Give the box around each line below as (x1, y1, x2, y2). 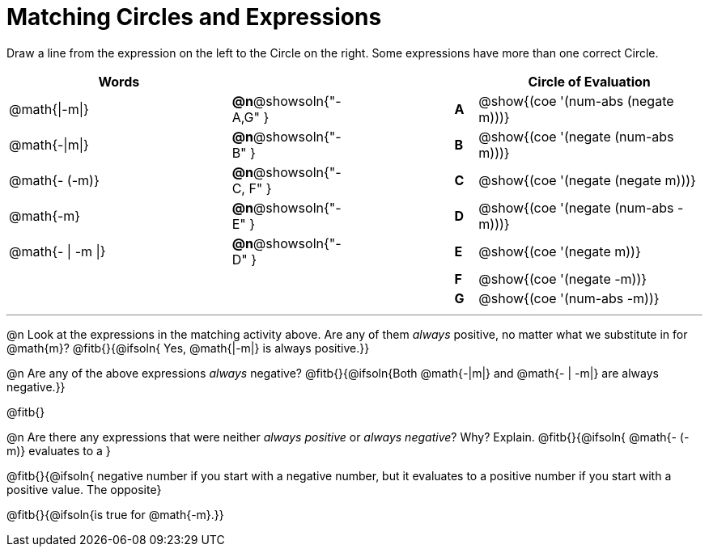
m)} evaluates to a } (6, 443, 111, 458)
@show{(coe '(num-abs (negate (478, 92, 674, 109)
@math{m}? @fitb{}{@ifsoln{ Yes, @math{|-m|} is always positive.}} (6, 340, 370, 355)
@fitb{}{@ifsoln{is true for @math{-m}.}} (6, 507, 224, 521)
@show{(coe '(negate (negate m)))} (478, 171, 696, 188)
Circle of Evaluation (528, 73, 651, 90)
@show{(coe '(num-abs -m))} (478, 289, 660, 306)
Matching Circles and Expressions (6, 3, 382, 31)
